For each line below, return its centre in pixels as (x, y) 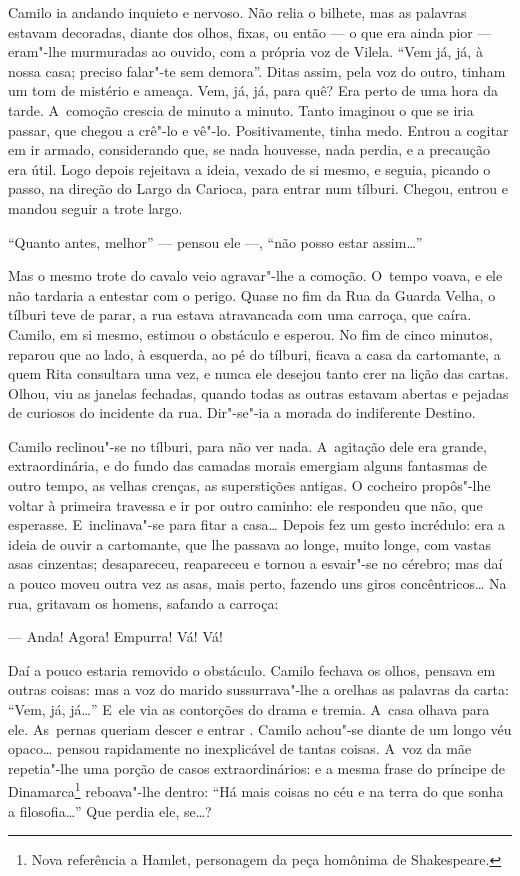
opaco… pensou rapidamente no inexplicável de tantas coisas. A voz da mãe (240, 748)
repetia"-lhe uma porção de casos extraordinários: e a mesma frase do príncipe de (257, 767)
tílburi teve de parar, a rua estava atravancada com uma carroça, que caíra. (240, 314)
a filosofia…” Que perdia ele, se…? (110, 810)
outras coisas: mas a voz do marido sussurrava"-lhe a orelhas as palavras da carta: (258, 689)
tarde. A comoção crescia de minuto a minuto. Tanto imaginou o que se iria (241, 109)
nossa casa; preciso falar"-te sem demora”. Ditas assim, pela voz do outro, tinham (257, 70)
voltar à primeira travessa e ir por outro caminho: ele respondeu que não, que (245, 504)
